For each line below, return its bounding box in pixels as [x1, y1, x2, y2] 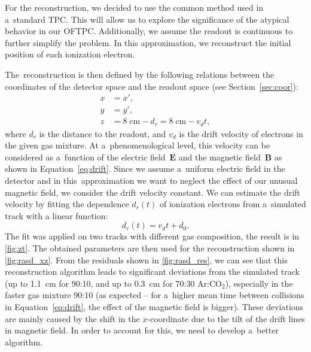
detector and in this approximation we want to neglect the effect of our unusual [5, 174, 298, 187]
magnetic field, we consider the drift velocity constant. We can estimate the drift [5, 186, 300, 198]
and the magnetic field [178, 150, 261, 163]
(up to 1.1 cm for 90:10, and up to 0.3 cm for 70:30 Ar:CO [5, 277, 222, 289]
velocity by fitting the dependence [5, 198, 129, 210]
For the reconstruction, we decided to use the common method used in [5, 1, 264, 13]
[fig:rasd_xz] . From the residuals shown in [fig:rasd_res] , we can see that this [5, 253, 288, 266]
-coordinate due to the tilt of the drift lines [147, 312, 305, 324]
